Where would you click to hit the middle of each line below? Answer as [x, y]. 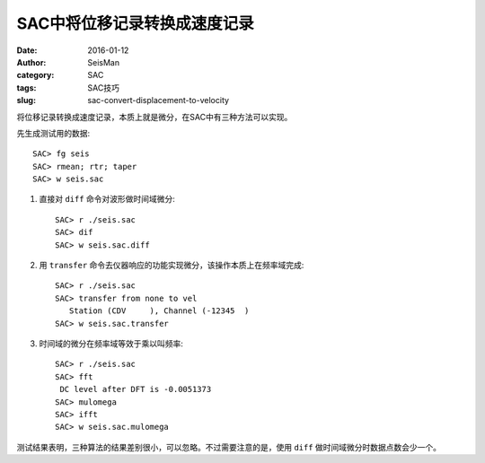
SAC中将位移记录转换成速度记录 [136, 23]
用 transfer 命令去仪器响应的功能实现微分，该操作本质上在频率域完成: [172, 266]
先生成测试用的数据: [53, 133]
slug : [26, 100]
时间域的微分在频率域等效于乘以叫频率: [111, 343]
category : [35, 75]
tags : [26, 87]
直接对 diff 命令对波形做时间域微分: [107, 199]
